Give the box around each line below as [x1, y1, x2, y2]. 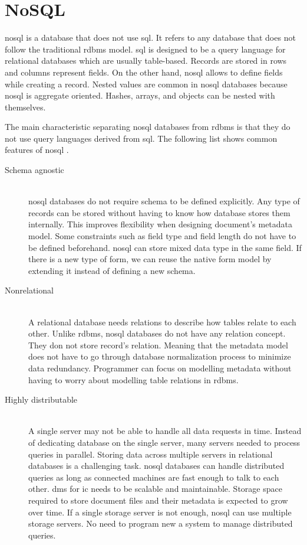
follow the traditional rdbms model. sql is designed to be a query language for [5, 43, 286, 55]
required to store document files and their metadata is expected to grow [28, 494, 288, 506]
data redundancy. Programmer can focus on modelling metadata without [28, 361, 292, 374]
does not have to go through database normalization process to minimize [28, 350, 291, 363]
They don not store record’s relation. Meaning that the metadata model [28, 338, 288, 351]
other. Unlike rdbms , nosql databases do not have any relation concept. [28, 327, 286, 340]
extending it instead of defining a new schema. [28, 264, 196, 276]
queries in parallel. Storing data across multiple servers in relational [28, 448, 273, 460]
